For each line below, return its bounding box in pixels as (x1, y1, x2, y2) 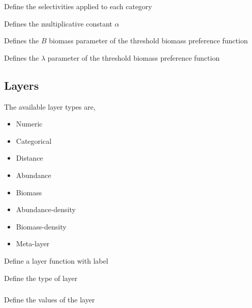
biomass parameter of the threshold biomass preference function (49, 35, 248, 46)
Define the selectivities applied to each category (4, 1, 152, 11)
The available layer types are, (4, 101, 96, 112)
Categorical (16, 135, 52, 146)
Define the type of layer (4, 272, 78, 283)
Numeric (16, 118, 43, 129)
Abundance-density (16, 204, 76, 215)
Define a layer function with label (4, 255, 108, 266)
